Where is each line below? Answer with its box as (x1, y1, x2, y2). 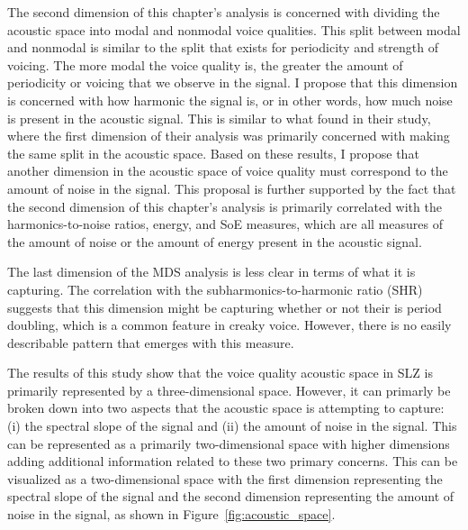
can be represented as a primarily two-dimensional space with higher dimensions (7, 434, 450, 452)
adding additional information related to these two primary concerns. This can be (7, 452, 458, 471)
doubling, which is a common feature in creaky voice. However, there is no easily (7, 315, 452, 334)
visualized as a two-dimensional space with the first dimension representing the (7, 469, 443, 488)
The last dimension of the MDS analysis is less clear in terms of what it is (7, 262, 416, 281)
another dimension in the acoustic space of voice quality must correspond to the (7, 161, 448, 180)
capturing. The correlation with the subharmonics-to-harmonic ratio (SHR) (7, 279, 423, 298)
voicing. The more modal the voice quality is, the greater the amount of (7, 55, 403, 74)
